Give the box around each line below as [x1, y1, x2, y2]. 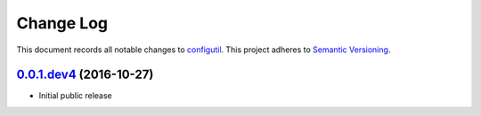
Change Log [16, 13, 109, 33]
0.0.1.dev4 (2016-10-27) [16, 67, 154, 82]
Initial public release [38, 90, 113, 101]
